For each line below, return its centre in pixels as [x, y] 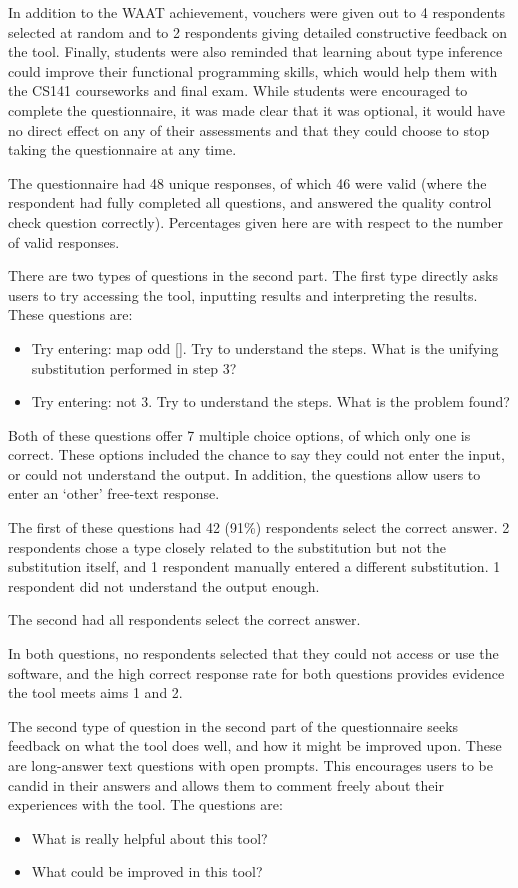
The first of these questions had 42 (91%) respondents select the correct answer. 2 [259, 527]
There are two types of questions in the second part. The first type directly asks [253, 275]
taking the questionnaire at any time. [122, 149]
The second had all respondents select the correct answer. [184, 619]
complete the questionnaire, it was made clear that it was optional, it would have [256, 109]
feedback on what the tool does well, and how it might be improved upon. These [255, 745]
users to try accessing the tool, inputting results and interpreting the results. [243, 294]
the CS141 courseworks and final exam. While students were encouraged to [238, 90]
